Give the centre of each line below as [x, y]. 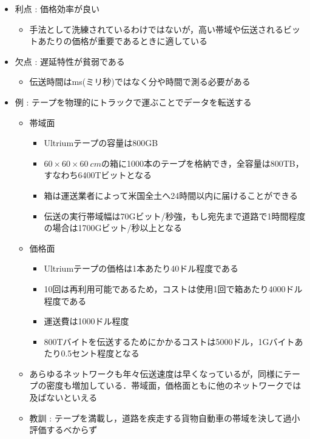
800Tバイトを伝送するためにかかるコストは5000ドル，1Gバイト [169, 341]
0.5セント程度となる [100, 353]
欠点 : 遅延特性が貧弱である [70, 61]
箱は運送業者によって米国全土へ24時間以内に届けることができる [171, 195]
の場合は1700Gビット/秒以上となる [113, 228]
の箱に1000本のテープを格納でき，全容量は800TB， [202, 163]
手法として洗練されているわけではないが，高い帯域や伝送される [156, 29]
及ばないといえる [63, 397]
